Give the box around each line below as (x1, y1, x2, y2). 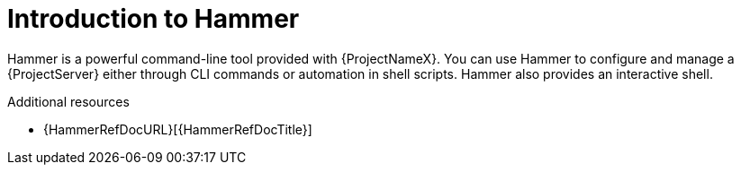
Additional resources (7, 93, 130, 109)
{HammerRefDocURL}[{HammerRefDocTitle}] (43, 121, 312, 137)
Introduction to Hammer (7, 4, 300, 34)
